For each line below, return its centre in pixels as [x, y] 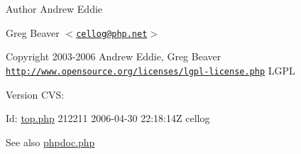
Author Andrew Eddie [54, 9]
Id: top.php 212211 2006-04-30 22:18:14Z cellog [108, 118]
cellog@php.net [112, 34]
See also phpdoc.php [50, 142]
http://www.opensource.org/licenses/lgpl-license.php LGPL [150, 70]
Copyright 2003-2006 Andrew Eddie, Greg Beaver [114, 56]
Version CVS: [35, 94]
